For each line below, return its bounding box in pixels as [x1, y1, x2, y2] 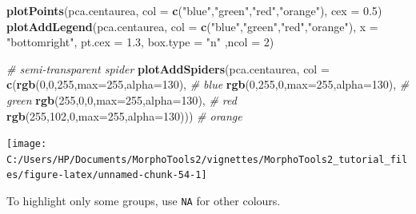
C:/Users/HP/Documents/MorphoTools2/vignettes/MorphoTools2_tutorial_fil [6, 153, 408, 165]
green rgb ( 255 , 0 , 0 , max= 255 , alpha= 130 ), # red [6, 91, 237, 108]
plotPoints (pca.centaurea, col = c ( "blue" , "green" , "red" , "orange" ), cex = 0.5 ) [6, 2, 382, 18]
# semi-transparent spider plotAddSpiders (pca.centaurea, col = [6, 60, 330, 77]
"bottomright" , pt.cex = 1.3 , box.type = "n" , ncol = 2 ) [6, 34, 274, 50]
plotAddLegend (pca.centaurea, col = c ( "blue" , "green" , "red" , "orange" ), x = [6, 18, 378, 34]
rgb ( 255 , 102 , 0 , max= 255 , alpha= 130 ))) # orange [6, 107, 242, 124]
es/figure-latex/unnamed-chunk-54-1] [6, 169, 207, 181]
